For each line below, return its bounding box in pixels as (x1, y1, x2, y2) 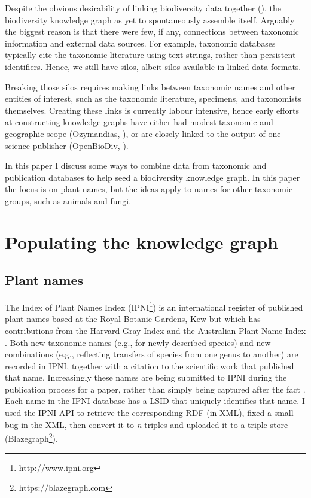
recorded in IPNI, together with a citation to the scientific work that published (5, 359, 294, 372)
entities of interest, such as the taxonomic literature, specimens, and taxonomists (5, 92, 301, 105)
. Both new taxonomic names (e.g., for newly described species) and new (5, 336, 271, 348)
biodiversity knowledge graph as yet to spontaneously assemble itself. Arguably (5, 13, 295, 26)
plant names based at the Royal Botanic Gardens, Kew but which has (5, 312, 261, 325)
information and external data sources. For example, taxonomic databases (5, 37, 276, 49)
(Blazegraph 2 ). (5, 430, 58, 444)
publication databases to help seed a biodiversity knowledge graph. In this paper (5, 171, 300, 183)
